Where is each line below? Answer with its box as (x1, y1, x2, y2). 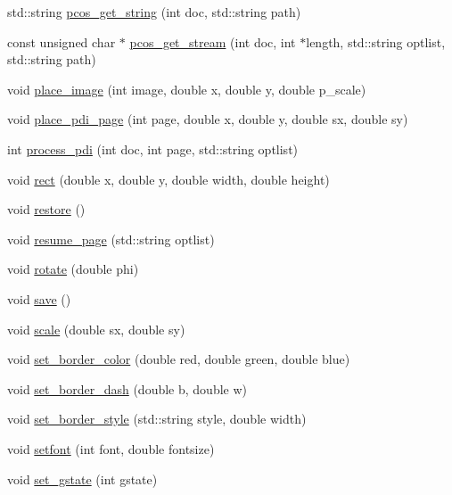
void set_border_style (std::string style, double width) (7, 409, 307, 428)
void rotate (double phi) (7, 260, 139, 278)
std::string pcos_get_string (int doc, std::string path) (7, 3, 301, 21)
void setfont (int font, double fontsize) (7, 439, 215, 458)
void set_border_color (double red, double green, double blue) (7, 350, 350, 368)
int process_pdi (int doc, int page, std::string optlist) (7, 139, 299, 158)
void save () (7, 289, 71, 308)
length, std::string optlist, (306, 32, 446, 51)
